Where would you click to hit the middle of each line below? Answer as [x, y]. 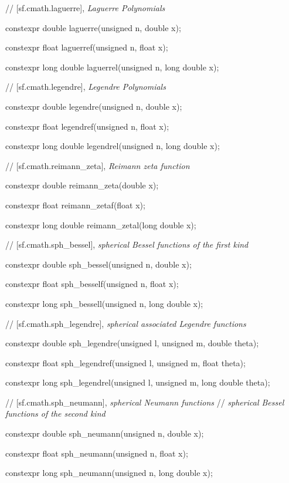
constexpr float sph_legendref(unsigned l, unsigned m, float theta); [125, 362]
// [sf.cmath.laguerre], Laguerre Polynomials [85, 8]
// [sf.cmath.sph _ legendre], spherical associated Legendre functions [126, 323]
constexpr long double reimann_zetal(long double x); [101, 224]
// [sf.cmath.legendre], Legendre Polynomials [86, 87]
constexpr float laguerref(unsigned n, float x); [87, 47]
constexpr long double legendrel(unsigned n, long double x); [113, 146]
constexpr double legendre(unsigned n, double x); [94, 106]
